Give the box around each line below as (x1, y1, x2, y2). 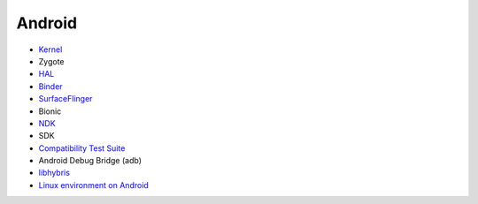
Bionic (38, 106, 62, 117)
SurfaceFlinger (38, 94, 93, 104)
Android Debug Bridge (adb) (38, 155, 142, 166)
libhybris (38, 168, 71, 178)
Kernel (38, 44, 63, 55)
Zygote (38, 56, 65, 66)
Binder (38, 80, 63, 92)
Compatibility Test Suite (38, 142, 126, 154)
